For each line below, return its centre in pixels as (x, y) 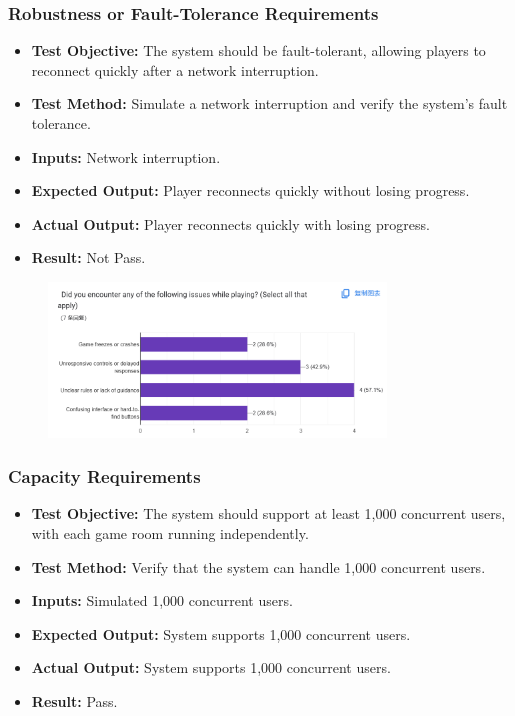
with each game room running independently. (170, 532)
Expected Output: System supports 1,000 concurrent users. (221, 633)
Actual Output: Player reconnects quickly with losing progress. (230, 223)
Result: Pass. (74, 700)
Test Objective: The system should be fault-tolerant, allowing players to (258, 50)
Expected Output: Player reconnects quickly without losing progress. (250, 190)
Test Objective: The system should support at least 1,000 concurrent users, (268, 513)
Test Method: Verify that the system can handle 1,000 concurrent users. (258, 566)
